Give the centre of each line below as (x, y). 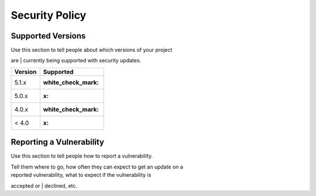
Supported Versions (48, 36)
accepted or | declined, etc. (44, 185)
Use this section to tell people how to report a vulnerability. (82, 156)
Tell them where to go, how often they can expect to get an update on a (97, 167)
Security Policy (49, 15)
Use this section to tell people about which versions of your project (92, 50)
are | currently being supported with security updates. (76, 61)
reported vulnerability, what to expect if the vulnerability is (81, 175)
